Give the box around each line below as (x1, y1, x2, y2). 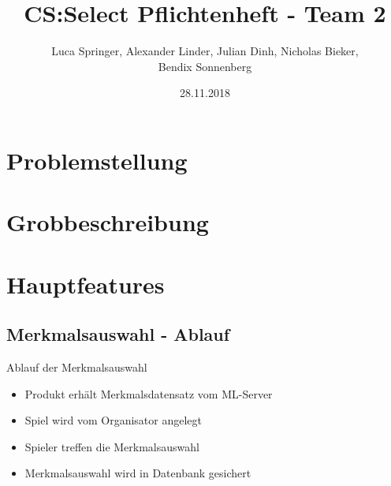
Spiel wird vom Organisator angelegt (24, 412, 203, 428)
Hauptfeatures (6, 267, 165, 300)
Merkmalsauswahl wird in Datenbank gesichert (24, 465, 251, 481)
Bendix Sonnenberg (158, 58, 252, 74)
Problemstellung (6, 144, 188, 176)
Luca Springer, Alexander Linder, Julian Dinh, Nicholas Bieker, (51, 43, 359, 59)
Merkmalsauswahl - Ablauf (6, 322, 230, 346)
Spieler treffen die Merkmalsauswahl (24, 438, 199, 454)
